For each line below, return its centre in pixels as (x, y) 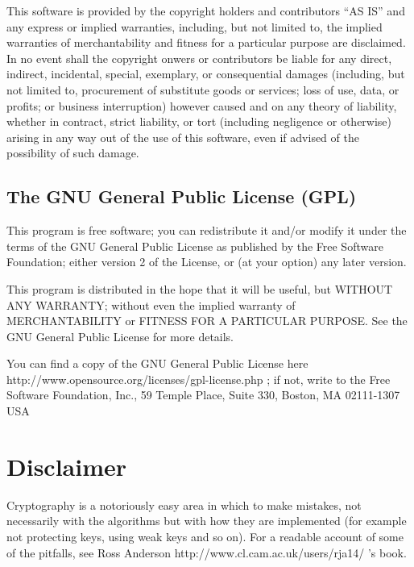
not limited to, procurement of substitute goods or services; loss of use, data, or (203, 89)
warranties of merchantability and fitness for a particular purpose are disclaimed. (206, 42)
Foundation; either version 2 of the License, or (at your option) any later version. (207, 262)
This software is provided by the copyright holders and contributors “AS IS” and (206, 10)
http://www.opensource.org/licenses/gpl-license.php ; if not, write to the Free (199, 379)
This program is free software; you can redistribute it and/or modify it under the (207, 230)
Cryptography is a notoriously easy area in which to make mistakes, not (184, 504)
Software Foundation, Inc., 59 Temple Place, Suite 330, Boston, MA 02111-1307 (203, 395)
